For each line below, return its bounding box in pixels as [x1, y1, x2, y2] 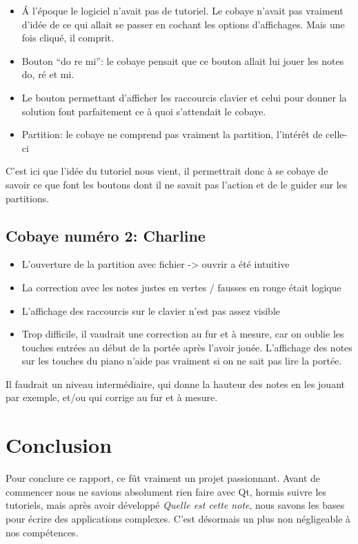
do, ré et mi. [21, 67, 74, 81]
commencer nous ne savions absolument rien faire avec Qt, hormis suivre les [6, 484, 327, 498]
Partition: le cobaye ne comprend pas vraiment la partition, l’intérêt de [21, 127, 323, 142]
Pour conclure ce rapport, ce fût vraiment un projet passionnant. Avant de [6, 471, 321, 485]
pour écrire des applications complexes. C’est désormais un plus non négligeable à [6, 511, 351, 525]
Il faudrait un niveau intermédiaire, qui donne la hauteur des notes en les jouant [6, 376, 345, 391]
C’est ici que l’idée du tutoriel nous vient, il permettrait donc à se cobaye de [6, 164, 328, 178]
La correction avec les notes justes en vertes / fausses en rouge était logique [21, 280, 341, 294]
